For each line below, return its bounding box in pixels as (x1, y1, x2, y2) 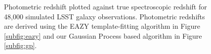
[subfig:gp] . (4, 40, 37, 51)
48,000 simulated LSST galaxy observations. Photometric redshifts (4, 11, 205, 21)
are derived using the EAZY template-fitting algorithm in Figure (4, 21, 200, 31)
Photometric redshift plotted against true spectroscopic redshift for (4, 1, 207, 11)
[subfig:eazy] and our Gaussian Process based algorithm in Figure (4, 30, 202, 41)
